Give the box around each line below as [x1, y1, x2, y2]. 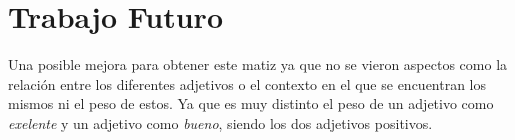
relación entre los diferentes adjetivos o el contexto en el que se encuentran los [8, 73, 487, 94]
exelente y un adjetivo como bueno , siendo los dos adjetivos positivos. [8, 112, 433, 133]
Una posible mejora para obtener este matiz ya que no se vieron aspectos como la [8, 54, 508, 75]
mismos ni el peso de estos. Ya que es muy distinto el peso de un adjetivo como [8, 93, 494, 114]
